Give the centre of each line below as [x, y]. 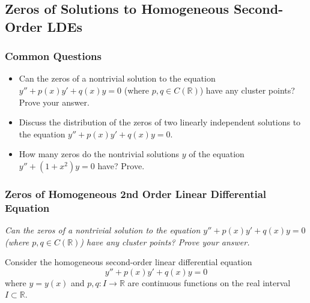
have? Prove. [121, 165]
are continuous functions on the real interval [209, 282]
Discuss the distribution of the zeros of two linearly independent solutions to [160, 122]
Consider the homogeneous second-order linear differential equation [129, 262]
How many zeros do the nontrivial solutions [99, 154]
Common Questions [53, 56]
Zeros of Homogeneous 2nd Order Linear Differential [136, 193]
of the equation [217, 154]
